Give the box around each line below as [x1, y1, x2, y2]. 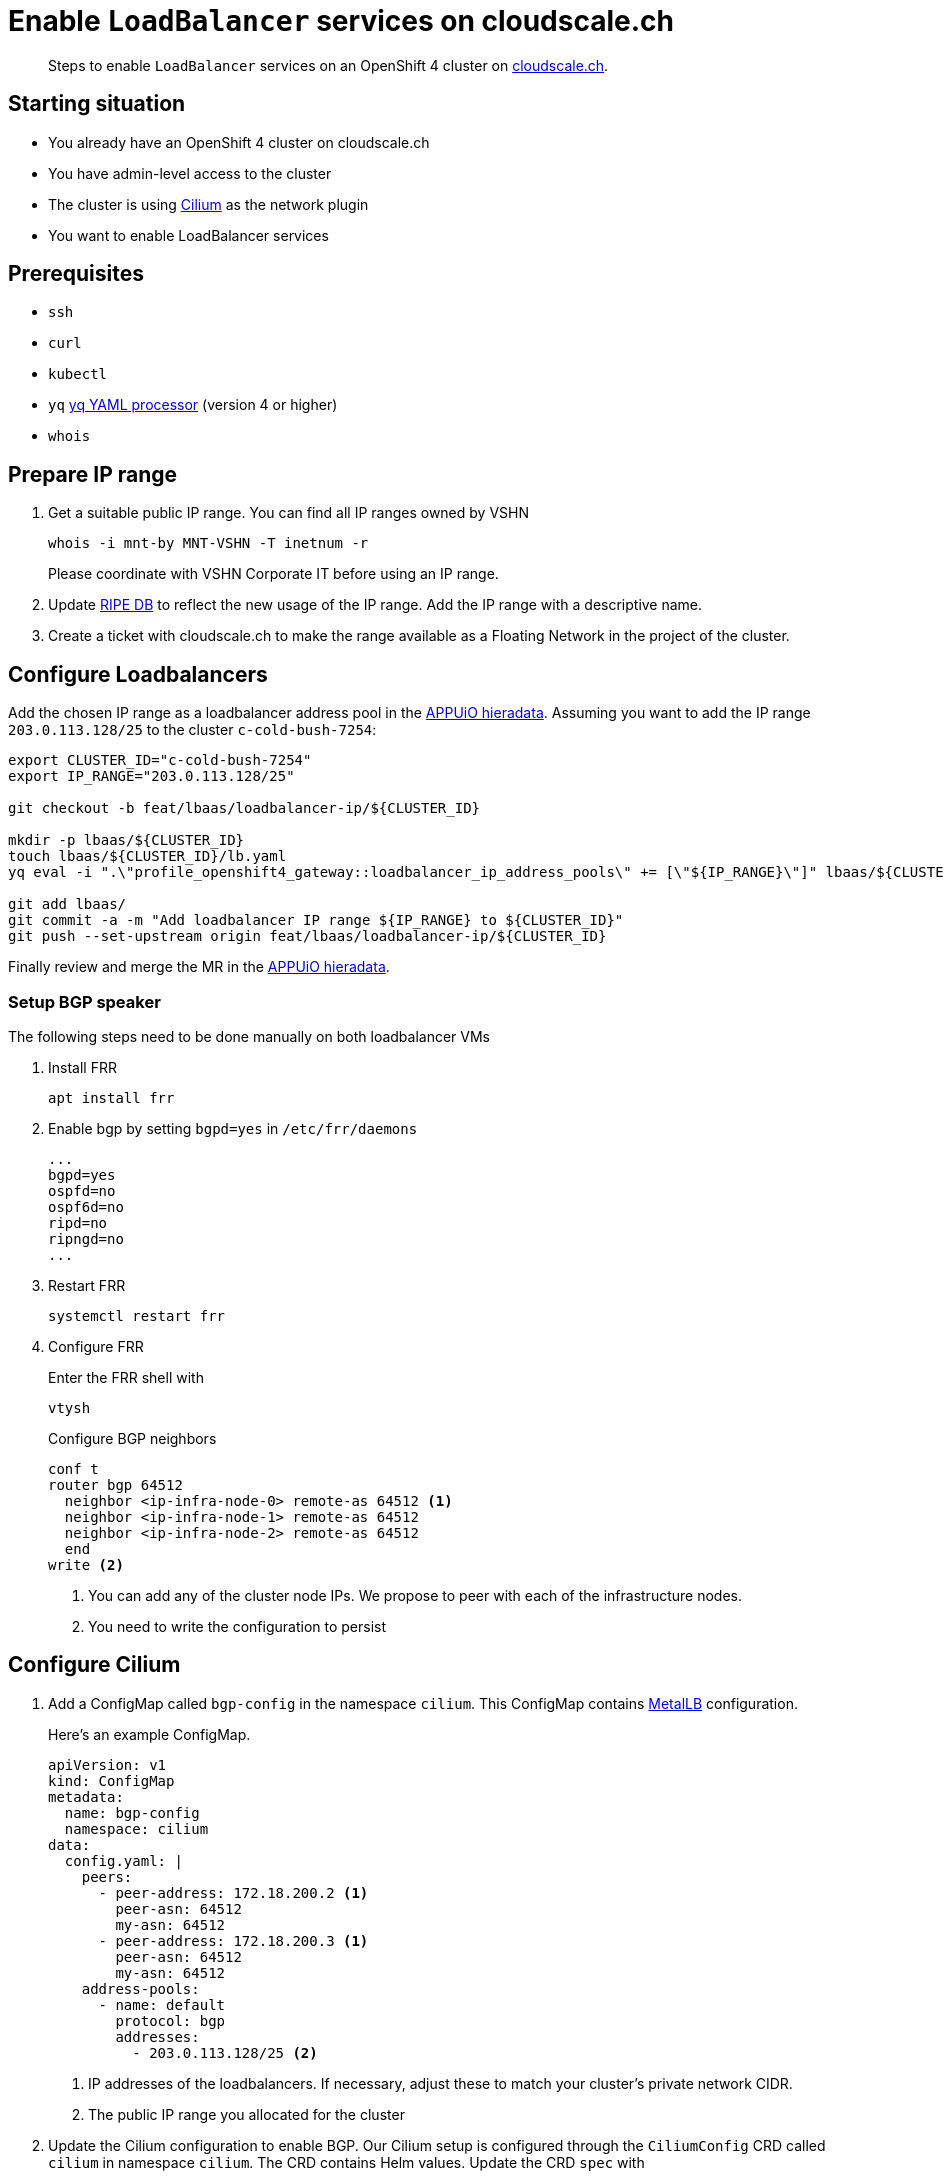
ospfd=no [48, 1182, 116, 1199]
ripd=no [48, 1214, 108, 1231]
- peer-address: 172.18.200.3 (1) [98, 1932, 369, 1949]
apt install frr [48, 1089, 175, 1106]
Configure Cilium [8, 1652, 181, 1678]
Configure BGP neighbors [48, 1429, 217, 1447]
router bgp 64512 [48, 1476, 183, 1493]
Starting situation [8, 91, 186, 117]
